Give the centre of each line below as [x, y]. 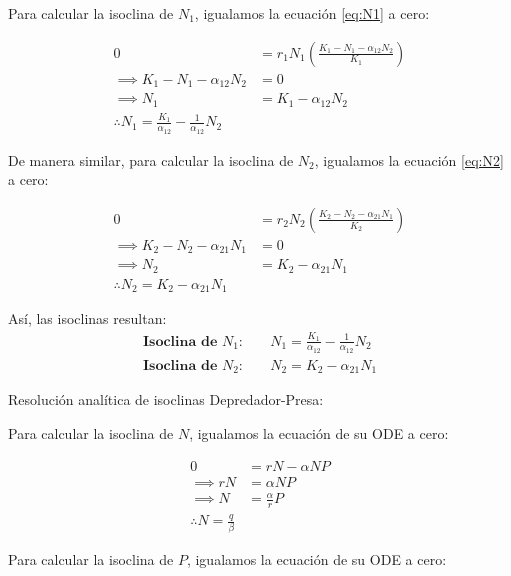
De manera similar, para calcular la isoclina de [151, 159]
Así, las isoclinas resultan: [87, 318]
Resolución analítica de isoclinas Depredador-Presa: [166, 399]
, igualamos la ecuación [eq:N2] [409, 159]
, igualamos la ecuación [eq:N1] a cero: [312, 13]
